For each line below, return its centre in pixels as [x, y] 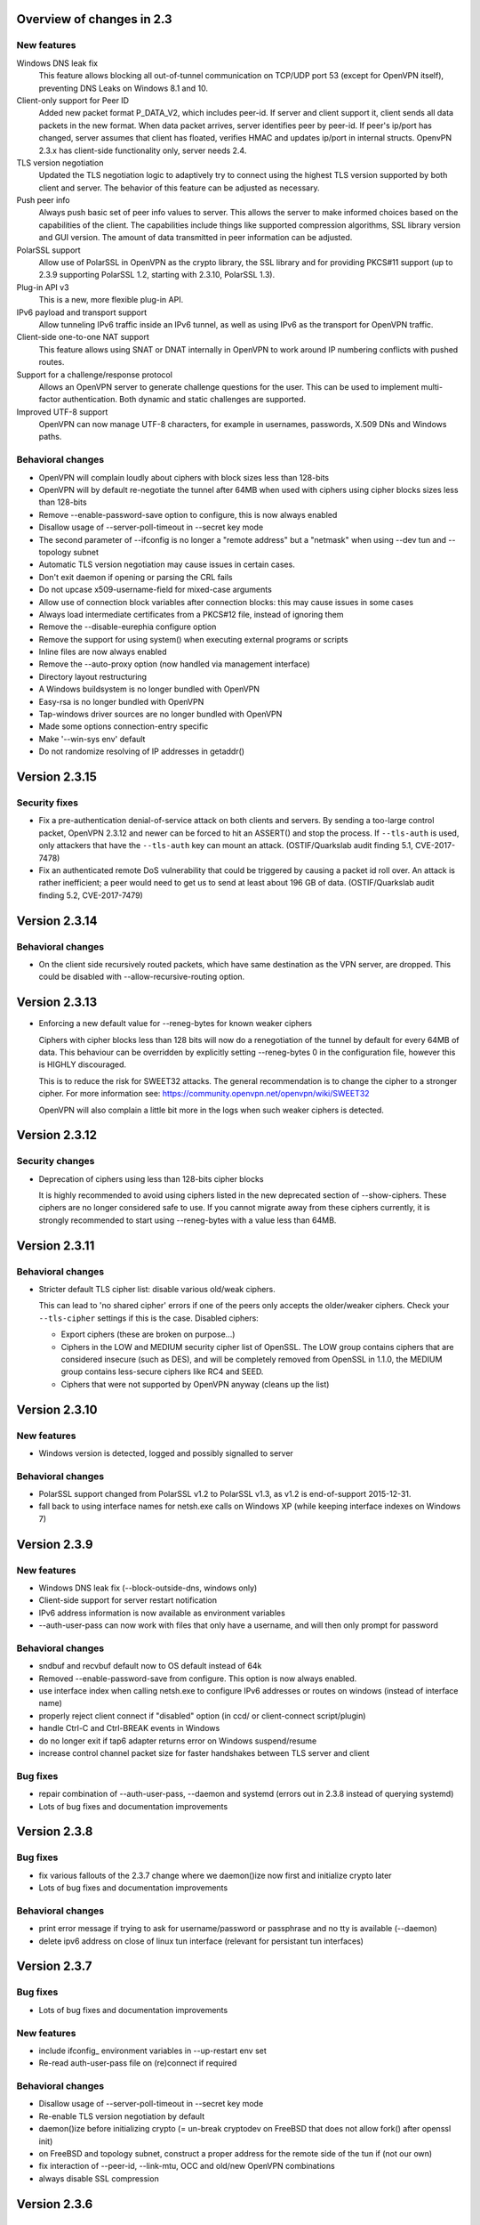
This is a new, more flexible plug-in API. [111, 300]
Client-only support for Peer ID [72, 100]
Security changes [56, 1161]
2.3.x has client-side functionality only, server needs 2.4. [143, 150]
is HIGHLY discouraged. [83, 1064]
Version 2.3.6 [55, 2204]
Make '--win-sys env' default [92, 739]
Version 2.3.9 [55, 1544]
